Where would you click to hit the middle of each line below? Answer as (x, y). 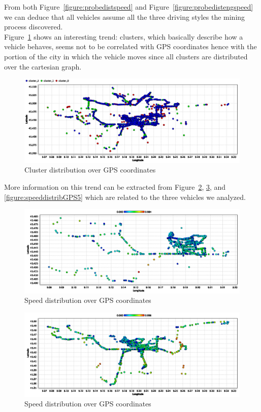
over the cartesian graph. (43, 66)
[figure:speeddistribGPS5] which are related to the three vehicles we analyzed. (125, 197)
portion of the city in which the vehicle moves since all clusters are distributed (126, 56)
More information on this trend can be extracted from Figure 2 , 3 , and (115, 186)
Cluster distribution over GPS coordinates (90, 170)
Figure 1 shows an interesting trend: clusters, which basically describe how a (124, 36)
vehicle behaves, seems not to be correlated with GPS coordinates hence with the (130, 46)
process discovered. (34, 27)
